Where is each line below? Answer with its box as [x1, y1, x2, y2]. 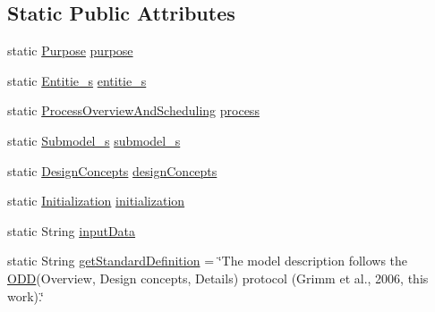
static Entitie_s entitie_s [7, 71, 147, 89]
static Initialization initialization [7, 191, 185, 210]
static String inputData [7, 221, 136, 240]
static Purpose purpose [7, 41, 133, 60]
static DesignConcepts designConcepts [7, 161, 217, 180]
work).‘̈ [7, 286, 44, 305]
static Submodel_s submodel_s [7, 131, 181, 149]
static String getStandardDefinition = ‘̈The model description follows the [7, 251, 408, 270]
